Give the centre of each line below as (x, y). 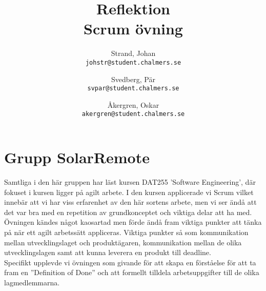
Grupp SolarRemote (77, 157)
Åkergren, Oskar (133, 104)
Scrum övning (133, 28)
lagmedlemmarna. (32, 282)
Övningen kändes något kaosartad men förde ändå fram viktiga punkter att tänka (133, 222)
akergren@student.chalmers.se (133, 114)
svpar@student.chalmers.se (133, 89)
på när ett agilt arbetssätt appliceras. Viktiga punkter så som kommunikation (126, 232)
